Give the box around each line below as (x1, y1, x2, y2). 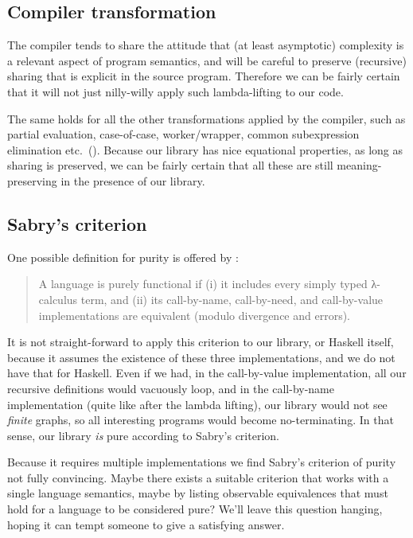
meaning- (337, 157, 382, 173)
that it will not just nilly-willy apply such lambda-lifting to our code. (7, 83, 344, 99)
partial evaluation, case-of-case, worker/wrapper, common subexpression (7, 126, 360, 142)
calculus (38, 290, 78, 307)
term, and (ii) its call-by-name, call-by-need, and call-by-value (80, 290, 384, 307)
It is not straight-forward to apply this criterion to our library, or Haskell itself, (7, 333, 394, 350)
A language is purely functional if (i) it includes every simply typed (38, 275, 368, 292)
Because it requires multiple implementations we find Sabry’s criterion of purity (7, 454, 396, 470)
